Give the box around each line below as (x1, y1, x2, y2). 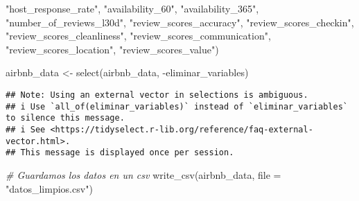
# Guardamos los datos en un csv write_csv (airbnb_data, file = (6, 167, 281, 182)
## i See (6, 124, 46, 134)
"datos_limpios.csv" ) (6, 181, 93, 195)
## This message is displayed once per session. (6, 148, 234, 158)
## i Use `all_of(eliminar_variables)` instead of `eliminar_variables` (6, 101, 348, 112)
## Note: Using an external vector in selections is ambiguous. (6, 89, 308, 100)
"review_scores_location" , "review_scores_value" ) (6, 42, 219, 56)
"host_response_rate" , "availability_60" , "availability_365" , (6, 1, 259, 15)
